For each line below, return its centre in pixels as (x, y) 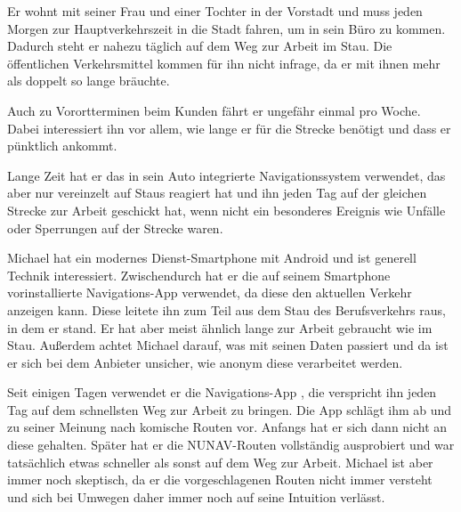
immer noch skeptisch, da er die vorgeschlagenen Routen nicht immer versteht (220, 479)
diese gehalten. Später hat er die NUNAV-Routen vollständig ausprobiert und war (231, 445)
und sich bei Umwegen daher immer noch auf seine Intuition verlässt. (196, 496)
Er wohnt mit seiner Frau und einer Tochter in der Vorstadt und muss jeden (215, 11)
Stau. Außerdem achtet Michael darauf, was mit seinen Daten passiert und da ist (228, 345)
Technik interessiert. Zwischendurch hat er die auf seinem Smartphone (199, 275)
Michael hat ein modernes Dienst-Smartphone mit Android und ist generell (212, 258)
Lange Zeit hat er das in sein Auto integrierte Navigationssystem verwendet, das (226, 175)
